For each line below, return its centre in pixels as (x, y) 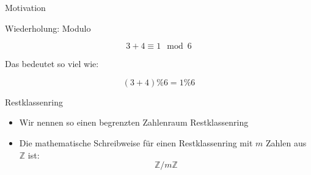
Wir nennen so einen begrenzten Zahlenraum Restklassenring (134, 122)
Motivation (25, 7)
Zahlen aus (286, 142)
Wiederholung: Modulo (48, 28)
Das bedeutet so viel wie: (52, 64)
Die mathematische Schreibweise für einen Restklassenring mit (136, 142)
